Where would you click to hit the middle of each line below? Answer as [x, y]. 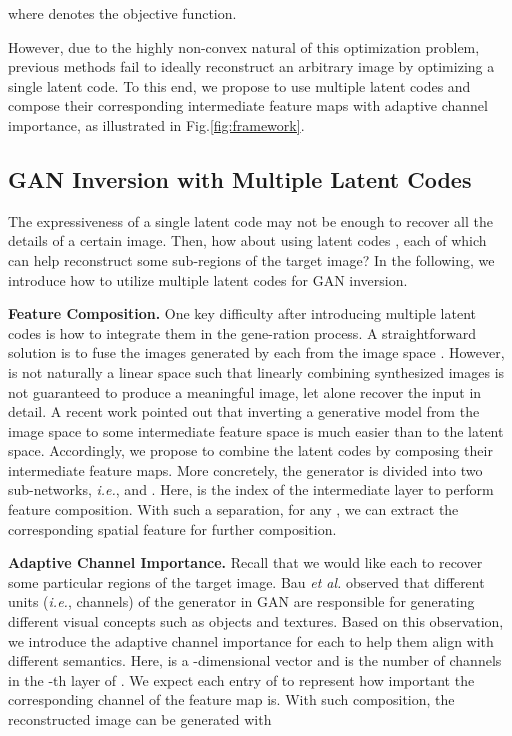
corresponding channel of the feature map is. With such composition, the [231, 699]
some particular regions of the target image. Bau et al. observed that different [246, 581]
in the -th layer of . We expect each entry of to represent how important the [241, 679]
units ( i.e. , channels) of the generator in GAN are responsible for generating [241, 601]
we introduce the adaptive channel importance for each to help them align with [251, 640]
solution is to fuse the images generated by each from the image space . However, [256, 352]
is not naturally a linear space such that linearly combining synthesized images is [256, 371]
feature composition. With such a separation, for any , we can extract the [233, 509]
